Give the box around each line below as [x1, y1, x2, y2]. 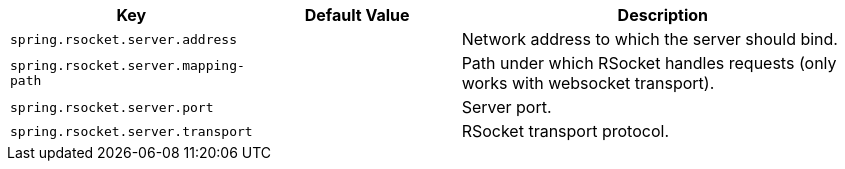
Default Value [304, 5, 410, 25]
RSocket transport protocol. [461, 121, 669, 141]
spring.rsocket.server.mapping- [10, 58, 245, 73]
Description [617, 5, 709, 25]
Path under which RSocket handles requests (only [461, 53, 837, 73]
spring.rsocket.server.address [10, 31, 237, 47]
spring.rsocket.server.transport [10, 123, 253, 139]
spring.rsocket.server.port [10, 99, 214, 115]
